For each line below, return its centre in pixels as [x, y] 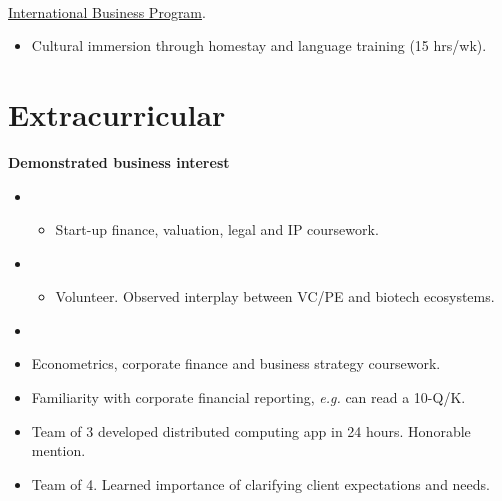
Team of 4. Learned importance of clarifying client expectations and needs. [260, 483]
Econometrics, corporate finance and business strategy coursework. [236, 363]
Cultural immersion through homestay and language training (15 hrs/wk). [259, 45]
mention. [58, 450]
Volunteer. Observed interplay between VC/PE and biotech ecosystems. [275, 296]
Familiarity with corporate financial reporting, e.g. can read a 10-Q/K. [248, 397]
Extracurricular [117, 113]
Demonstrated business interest [119, 161]
